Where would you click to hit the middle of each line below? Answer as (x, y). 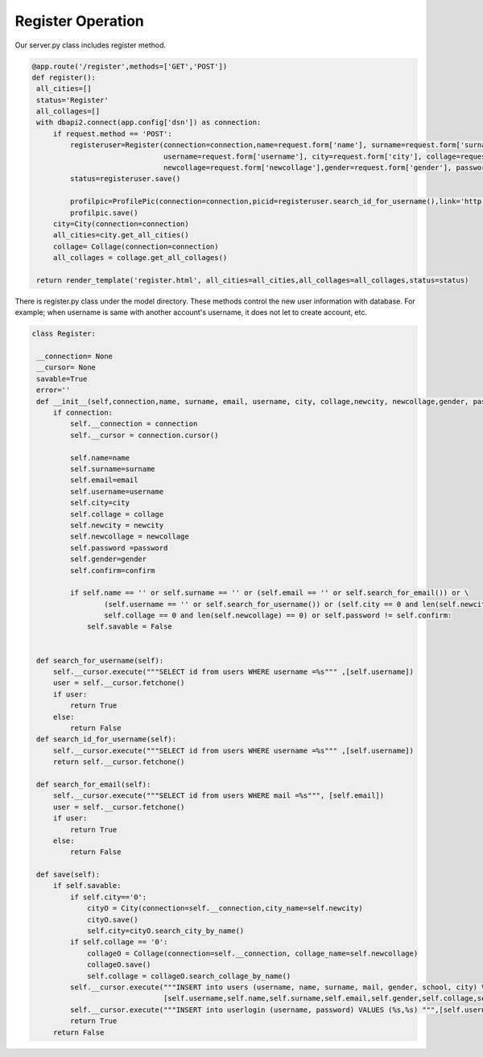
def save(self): (68, 875)
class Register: (64, 334)
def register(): (64, 77)
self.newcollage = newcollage (129, 537)
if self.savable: (87, 886)
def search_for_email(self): (94, 784)
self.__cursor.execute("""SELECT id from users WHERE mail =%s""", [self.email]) (219, 796)
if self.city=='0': (108, 897)
